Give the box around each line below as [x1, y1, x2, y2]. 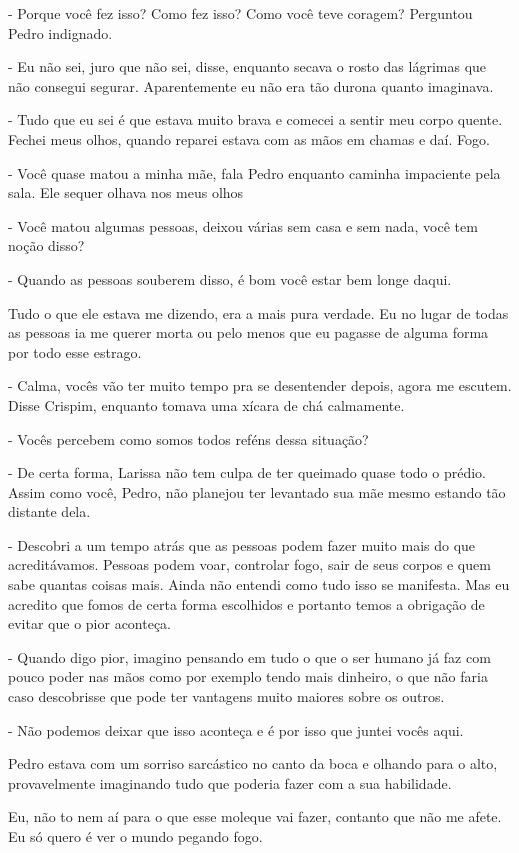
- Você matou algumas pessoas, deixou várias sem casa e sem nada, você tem [8, 215, 478, 236]
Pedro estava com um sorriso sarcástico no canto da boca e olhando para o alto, [8, 753, 498, 774]
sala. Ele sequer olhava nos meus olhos [8, 182, 244, 203]
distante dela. [8, 501, 91, 522]
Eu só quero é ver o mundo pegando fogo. [8, 826, 263, 846]
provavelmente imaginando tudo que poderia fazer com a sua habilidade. [8, 772, 452, 793]
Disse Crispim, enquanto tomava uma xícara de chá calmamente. [8, 394, 405, 415]
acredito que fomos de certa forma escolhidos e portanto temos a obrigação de [8, 593, 485, 614]
